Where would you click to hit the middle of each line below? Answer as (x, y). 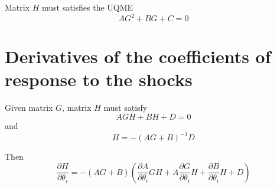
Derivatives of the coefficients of (138, 56)
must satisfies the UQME (88, 7)
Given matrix (29, 108)
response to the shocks (99, 79)
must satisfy (126, 108)
